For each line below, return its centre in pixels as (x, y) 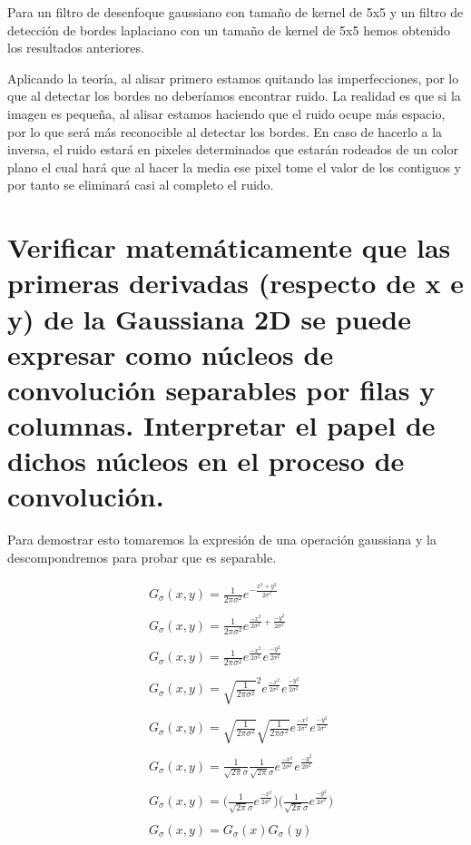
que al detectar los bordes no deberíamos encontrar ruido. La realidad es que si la (234, 96)
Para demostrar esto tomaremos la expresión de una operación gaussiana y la (222, 540)
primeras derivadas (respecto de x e (236, 283)
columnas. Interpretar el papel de (221, 425)
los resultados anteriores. (76, 48)
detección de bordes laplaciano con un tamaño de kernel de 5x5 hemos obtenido (229, 29)
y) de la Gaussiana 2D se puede (209, 318)
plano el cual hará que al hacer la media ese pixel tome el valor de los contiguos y (235, 167)
